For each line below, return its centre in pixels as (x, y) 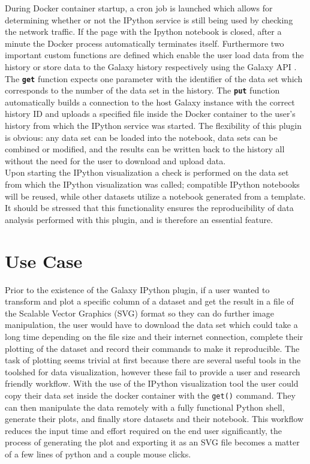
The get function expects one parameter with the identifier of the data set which (154, 78)
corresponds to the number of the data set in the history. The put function (142, 90)
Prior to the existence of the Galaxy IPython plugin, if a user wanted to (137, 289)
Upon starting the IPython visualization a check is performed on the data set (147, 172)
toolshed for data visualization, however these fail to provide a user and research (153, 371)
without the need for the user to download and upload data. (115, 160)
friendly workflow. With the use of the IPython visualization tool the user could (152, 383)
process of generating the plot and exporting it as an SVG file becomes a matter (152, 442)
